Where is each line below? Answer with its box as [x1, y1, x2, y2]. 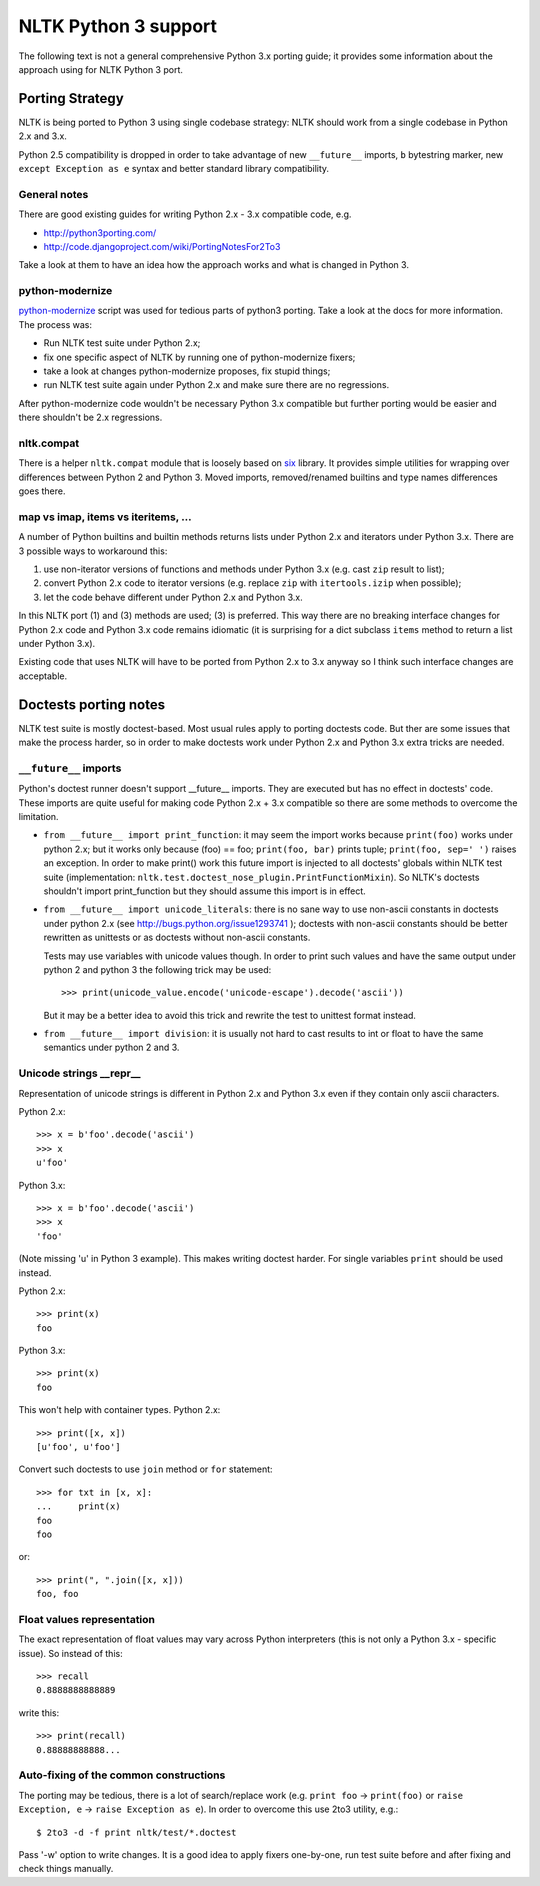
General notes [18, 187, 89, 201]
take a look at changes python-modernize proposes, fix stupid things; [43, 365, 331, 377]
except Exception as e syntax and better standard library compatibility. [18, 163, 330, 175]
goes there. [18, 485, 66, 497]
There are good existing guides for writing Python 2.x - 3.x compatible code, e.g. [18, 208, 352, 220]
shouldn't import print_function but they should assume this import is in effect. [43, 885, 367, 897]
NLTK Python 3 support [18, 15, 218, 37]
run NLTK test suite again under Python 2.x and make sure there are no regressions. [43, 379, 390, 391]
